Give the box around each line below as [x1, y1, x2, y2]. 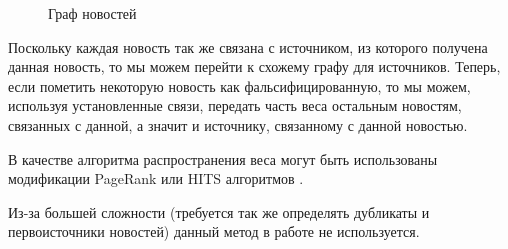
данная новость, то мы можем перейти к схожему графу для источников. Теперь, [8, 56, 501, 77]
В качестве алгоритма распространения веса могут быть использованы [8, 148, 438, 169]
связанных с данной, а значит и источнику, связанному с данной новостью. [8, 114, 468, 135]
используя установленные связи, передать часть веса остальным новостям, [8, 95, 462, 116]
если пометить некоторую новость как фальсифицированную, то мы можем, [8, 75, 471, 96]
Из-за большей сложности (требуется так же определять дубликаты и [8, 201, 430, 222]
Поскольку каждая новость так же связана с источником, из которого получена [8, 36, 488, 57]
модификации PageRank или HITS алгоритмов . [8, 168, 304, 189]
